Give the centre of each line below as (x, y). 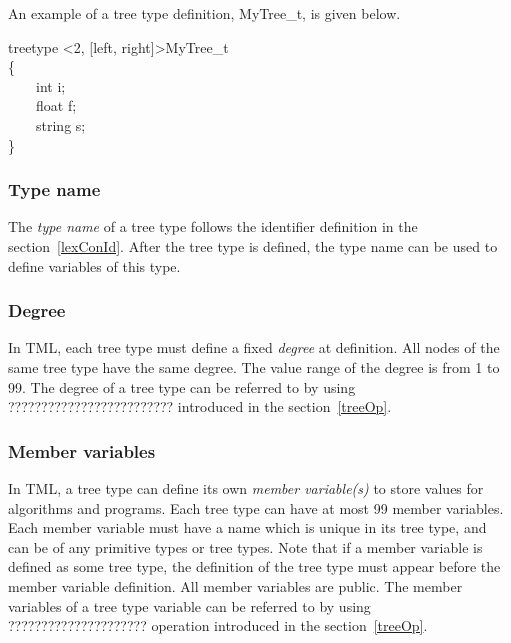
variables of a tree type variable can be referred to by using (189, 605)
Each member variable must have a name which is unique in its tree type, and (247, 527)
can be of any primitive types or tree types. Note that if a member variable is (245, 546)
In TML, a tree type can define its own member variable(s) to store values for (246, 487)
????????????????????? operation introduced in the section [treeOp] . (218, 625)
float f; (56, 105)
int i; (50, 85)
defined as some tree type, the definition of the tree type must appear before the (254, 566)
